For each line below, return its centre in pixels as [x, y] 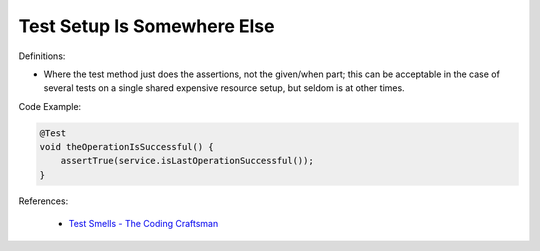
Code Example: [50, 106]
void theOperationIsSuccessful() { [126, 147]
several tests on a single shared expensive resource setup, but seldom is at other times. [224, 88]
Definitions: [42, 56]
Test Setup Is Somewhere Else [146, 26]
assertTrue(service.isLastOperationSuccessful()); [187, 161]
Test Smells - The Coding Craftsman [143, 224]
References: [43, 201]
